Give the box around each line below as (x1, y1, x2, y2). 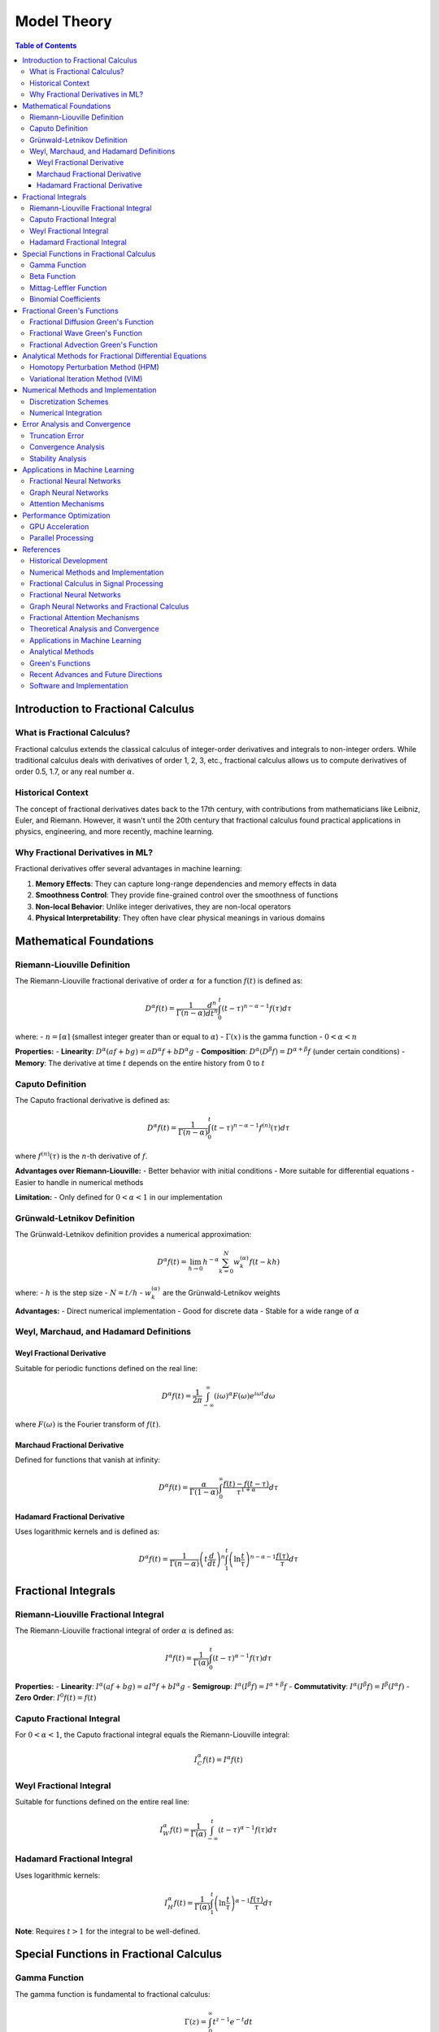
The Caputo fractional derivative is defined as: (15, 1095, 171, 1105)
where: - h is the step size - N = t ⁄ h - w (15, 1287, 152, 1297)
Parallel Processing (29, 533, 93, 543)
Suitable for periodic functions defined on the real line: (15, 1363, 198, 1373)
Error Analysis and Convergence (22, 419, 132, 429)
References (22, 545, 61, 554)
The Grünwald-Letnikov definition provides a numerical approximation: (15, 1230, 252, 1240)
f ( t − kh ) (249, 1257, 280, 1267)
